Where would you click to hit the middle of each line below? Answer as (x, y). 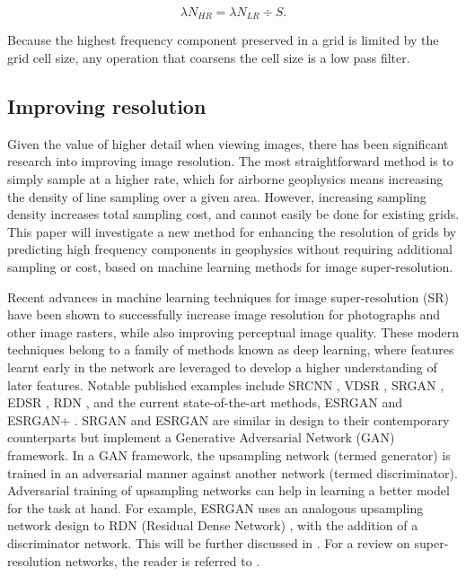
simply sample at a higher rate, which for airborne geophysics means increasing (225, 179)
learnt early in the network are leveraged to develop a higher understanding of (222, 367)
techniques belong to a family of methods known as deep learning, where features (231, 349)
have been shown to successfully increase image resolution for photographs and (224, 314)
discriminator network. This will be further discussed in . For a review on (209, 542)
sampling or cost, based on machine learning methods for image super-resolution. (230, 266)
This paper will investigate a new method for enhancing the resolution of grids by (232, 231)
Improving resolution (107, 106)
